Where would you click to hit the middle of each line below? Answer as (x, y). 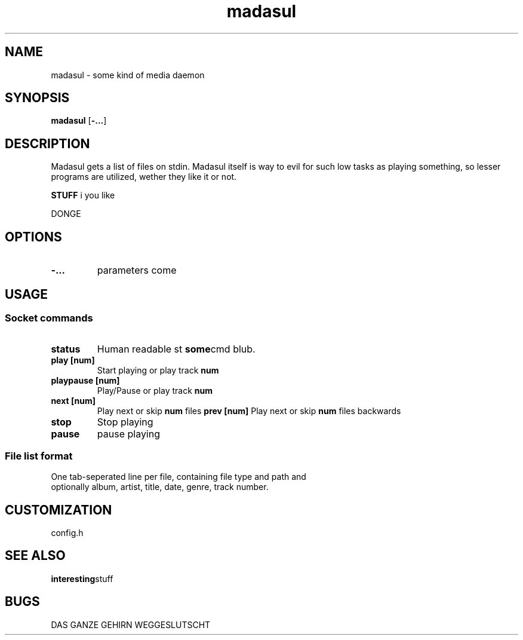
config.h (67, 532)
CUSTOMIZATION (59, 510)
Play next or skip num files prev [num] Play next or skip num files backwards (249, 411)
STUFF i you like (83, 195)
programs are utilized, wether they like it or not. (144, 177)
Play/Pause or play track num (155, 391)
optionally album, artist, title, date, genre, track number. (160, 487)
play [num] (73, 360)
